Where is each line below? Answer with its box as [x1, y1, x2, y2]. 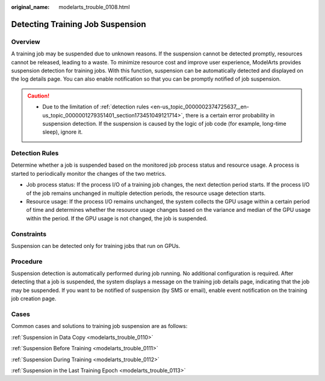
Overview [11, 37, 40, 46]
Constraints [11, 229, 47, 238]
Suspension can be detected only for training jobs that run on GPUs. [11, 242, 181, 249]
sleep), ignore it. [42, 128, 83, 135]
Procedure [11, 257, 43, 265]
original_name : [11, 4, 50, 10]
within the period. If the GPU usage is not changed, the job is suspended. [26, 214, 208, 222]
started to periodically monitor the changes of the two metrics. [11, 170, 167, 177]
